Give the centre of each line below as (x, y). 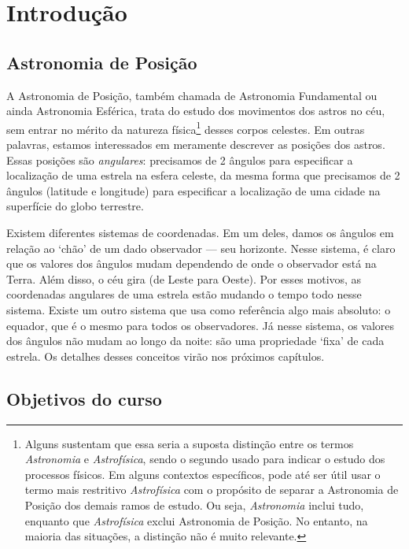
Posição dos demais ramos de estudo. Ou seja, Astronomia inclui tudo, (194, 504)
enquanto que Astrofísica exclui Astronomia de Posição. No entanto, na (196, 520)
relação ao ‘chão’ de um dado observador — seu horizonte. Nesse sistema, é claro (201, 248)
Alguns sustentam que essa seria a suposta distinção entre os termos (189, 443)
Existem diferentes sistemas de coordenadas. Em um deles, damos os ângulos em (200, 232)
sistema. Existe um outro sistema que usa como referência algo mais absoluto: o (199, 309)
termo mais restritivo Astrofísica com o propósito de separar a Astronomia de (212, 490)
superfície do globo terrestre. (75, 206)
